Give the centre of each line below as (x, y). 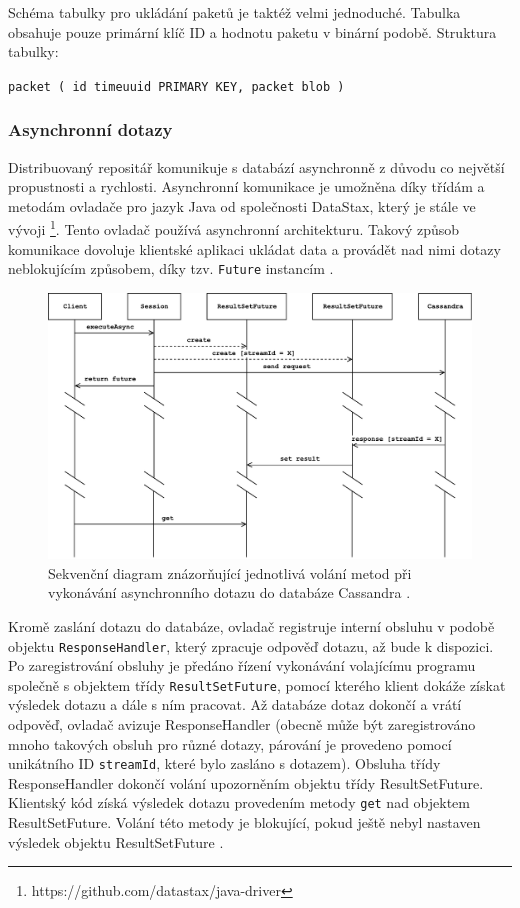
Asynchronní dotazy (90, 129)
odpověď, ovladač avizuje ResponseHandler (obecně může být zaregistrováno (242, 724)
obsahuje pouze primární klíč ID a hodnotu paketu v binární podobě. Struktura (252, 31)
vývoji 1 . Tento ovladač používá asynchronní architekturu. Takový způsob (234, 228)
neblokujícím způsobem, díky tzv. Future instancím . (171, 268)
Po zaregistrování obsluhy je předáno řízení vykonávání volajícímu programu (242, 665)
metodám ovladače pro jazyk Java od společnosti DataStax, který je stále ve (242, 205)
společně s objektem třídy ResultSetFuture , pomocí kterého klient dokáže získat (257, 684)
